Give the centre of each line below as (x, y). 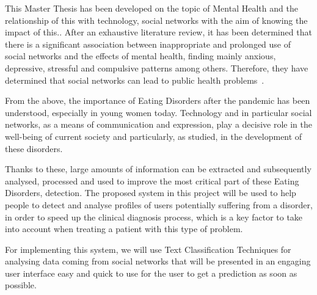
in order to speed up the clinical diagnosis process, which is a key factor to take (154, 217)
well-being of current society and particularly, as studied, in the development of (154, 136)
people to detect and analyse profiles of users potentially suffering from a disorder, (159, 204)
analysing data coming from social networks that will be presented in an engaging (158, 261)
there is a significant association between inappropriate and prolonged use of (148, 44)
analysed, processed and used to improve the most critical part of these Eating (152, 180)
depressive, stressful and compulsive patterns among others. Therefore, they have (157, 67)
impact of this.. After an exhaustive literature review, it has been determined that (158, 32)
